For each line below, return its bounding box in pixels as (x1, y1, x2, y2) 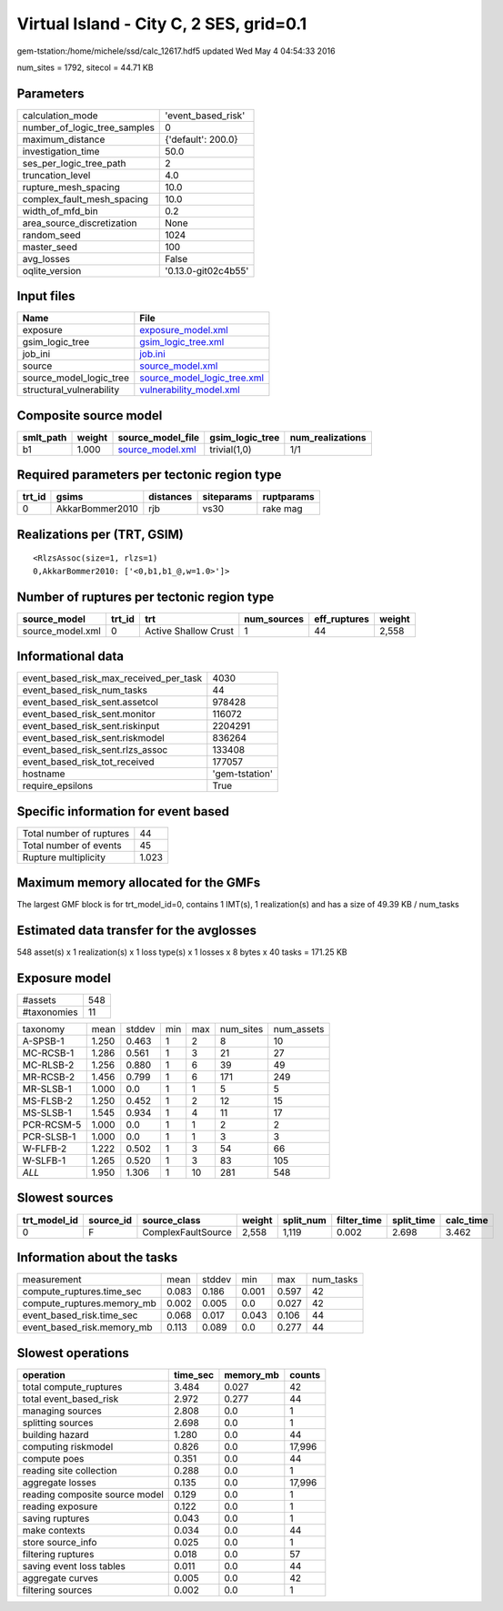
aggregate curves (22, 1571, 99, 1584)
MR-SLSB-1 (22, 1083, 72, 1096)
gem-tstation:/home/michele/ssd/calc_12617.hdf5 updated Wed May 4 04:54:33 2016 (16, 46, 336, 56)
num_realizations (289, 431, 367, 443)
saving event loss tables (22, 1559, 126, 1572)
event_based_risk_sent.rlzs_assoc (22, 744, 168, 756)
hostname (22, 767, 65, 780)
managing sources (22, 1404, 102, 1417)
